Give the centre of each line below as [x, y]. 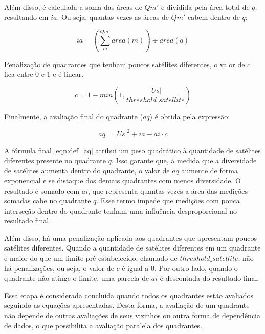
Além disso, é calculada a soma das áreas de [73, 7]
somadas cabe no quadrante [48, 201]
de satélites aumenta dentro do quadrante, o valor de [87, 170]
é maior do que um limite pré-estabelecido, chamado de [91, 258]
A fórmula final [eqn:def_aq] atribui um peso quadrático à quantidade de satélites [132, 150]
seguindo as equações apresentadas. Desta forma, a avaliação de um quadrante [127, 305]
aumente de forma [209, 170]
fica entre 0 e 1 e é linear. [44, 74]
